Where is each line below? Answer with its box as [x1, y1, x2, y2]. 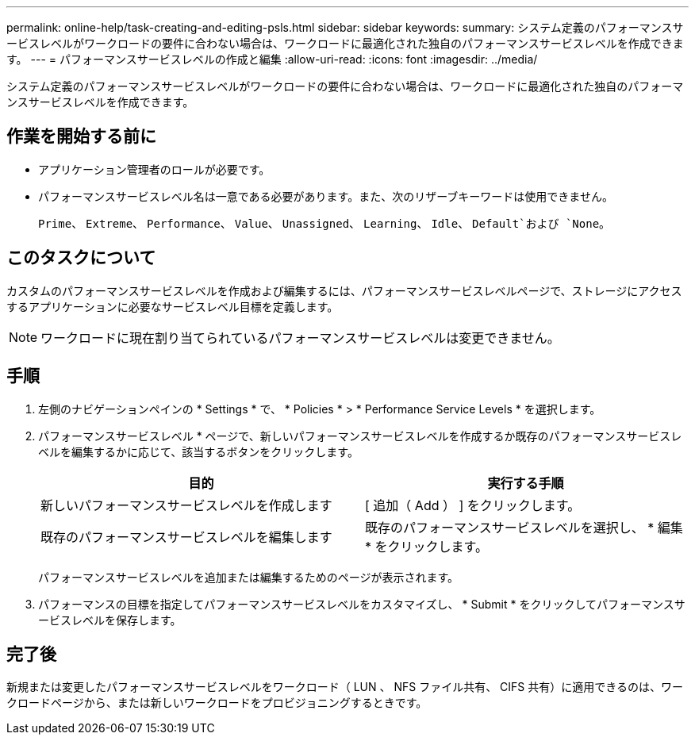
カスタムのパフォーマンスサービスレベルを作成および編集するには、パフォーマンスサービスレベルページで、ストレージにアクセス [6, 283, 682, 298]
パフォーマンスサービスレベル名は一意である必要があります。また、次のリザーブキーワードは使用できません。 [38, 189, 613, 203]
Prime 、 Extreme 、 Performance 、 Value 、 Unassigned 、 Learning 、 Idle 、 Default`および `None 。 [38, 216, 611, 230]
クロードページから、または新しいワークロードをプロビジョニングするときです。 [6, 696, 428, 710]
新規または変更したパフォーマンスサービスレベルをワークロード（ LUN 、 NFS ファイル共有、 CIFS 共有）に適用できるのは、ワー [6, 680, 683, 694]
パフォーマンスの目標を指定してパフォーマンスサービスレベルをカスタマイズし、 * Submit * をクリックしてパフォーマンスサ [38, 597, 685, 611]
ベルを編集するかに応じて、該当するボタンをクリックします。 [38, 444, 359, 459]
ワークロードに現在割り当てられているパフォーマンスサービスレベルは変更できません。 [40, 329, 560, 346]
